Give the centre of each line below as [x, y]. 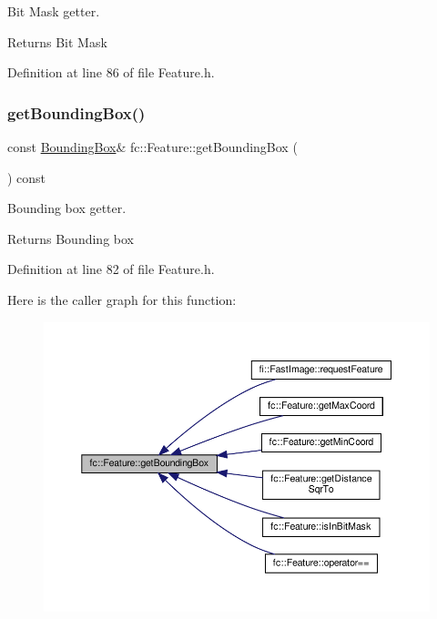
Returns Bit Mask [57, 41]
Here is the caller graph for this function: [122, 299]
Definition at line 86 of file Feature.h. [111, 72]
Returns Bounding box [71, 238]
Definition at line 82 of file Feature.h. [111, 269]
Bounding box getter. [67, 208]
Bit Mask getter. [54, 11]
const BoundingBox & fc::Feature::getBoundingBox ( [152, 147]
